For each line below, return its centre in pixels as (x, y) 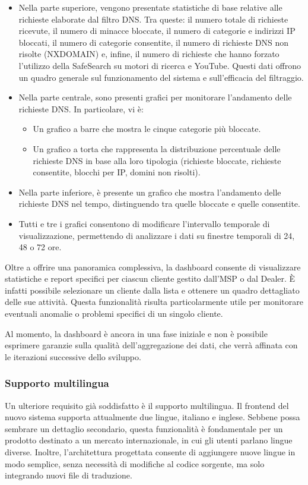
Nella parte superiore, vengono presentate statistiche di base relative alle (150, 7)
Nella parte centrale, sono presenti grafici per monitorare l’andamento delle (155, 97)
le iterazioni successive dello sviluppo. (73, 356)
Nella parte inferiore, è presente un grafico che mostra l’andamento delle (150, 192)
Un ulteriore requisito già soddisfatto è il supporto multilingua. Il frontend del (147, 405)
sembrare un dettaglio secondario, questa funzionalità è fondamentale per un (144, 428)
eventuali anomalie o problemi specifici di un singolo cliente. (114, 314)
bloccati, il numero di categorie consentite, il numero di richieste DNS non (154, 42)
